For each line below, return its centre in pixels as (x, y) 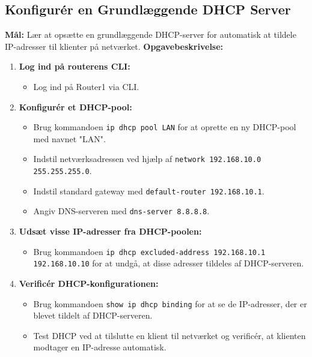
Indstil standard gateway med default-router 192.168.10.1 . (149, 190)
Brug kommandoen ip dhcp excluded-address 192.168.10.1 (149, 251)
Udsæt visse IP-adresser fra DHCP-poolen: (110, 231)
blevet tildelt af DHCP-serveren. (93, 315)
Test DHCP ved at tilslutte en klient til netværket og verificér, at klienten (170, 335)
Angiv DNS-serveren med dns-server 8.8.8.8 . (121, 211)
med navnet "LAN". (69, 138)
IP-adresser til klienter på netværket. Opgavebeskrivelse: (114, 46)
